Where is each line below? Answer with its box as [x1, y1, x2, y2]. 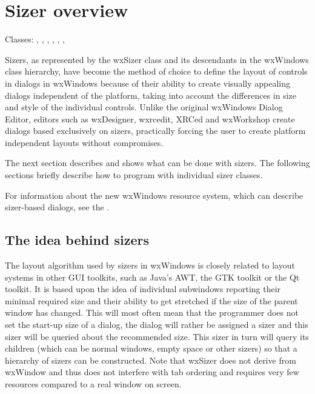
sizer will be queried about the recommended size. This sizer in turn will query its [5, 330, 309, 342]
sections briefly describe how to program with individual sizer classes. [5, 169, 263, 181]
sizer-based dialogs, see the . [5, 201, 110, 213]
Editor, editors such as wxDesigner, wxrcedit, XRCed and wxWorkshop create [5, 112, 295, 125]
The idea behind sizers [5, 230, 149, 249]
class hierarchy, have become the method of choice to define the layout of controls [5, 65, 308, 78]
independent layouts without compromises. [5, 136, 164, 149]
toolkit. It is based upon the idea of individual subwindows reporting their [5, 282, 281, 295]
